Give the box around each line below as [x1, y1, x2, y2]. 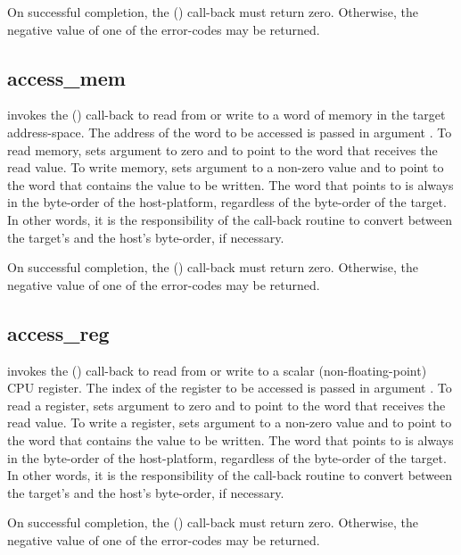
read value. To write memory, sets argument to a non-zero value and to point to [7, 158, 444, 177]
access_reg [7, 319, 110, 346]
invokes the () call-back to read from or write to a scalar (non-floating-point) [7, 360, 427, 379]
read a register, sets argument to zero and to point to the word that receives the [7, 395, 446, 414]
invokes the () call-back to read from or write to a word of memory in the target [7, 105, 446, 124]
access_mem [7, 63, 126, 91]
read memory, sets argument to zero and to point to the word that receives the [7, 140, 438, 159]
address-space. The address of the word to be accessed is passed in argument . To [7, 122, 452, 141]
